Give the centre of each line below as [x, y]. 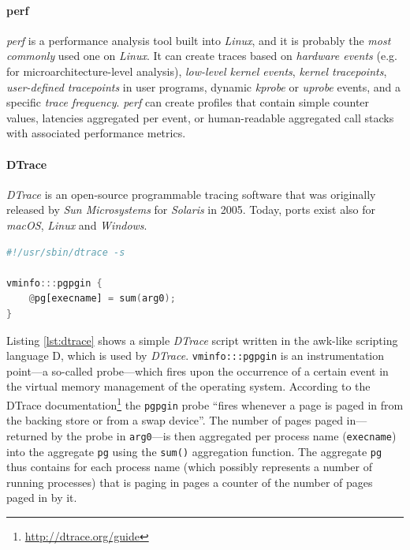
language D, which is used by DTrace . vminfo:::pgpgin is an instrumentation [196, 355]
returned [27, 435]
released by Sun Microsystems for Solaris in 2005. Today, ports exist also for [191, 210]
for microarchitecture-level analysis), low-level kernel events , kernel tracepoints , [197, 71]
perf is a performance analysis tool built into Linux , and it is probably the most [199, 40]
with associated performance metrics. [96, 133]
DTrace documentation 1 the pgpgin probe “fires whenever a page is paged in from [205, 403]
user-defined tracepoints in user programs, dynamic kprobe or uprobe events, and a [204, 86]
